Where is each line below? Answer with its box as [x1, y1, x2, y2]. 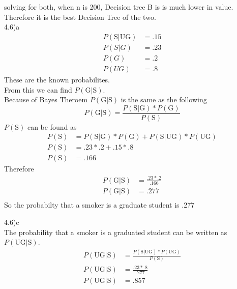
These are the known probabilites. [4, 74, 110, 84]
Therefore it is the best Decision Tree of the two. [4, 11, 156, 22]
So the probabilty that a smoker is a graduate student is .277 [4, 199, 195, 210]
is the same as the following [121, 94, 207, 105]
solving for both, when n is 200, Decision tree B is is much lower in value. [4, 2, 233, 12]
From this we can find [4, 84, 72, 95]
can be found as [27, 121, 77, 132]
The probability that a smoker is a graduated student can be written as [4, 226, 227, 237]
